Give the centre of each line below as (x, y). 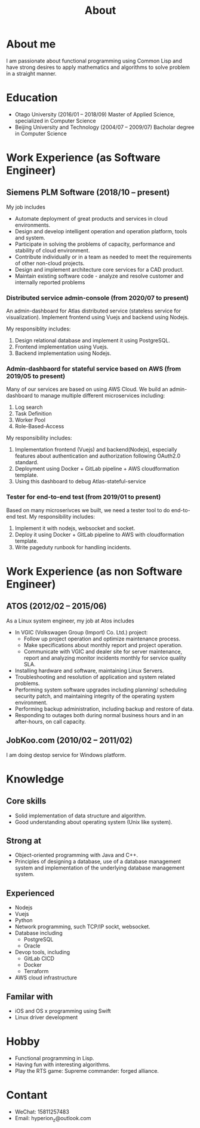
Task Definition (33, 414)
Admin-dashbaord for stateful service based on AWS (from (93, 369)
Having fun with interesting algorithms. (62, 1064)
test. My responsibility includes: (56, 516)
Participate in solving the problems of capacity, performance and (95, 244)
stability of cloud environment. (52, 250)
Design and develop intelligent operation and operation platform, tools (101, 231)
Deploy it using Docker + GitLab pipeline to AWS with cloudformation (99, 534)
